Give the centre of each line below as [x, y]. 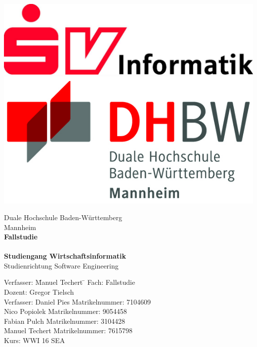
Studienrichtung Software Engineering [61, 265]
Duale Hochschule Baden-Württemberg [63, 217]
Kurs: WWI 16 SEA [35, 340]
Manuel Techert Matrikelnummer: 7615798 [68, 330]
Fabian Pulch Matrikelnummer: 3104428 [65, 321]
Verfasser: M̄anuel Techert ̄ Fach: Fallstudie [70, 282]
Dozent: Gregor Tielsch [39, 292]
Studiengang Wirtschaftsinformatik [65, 256]
